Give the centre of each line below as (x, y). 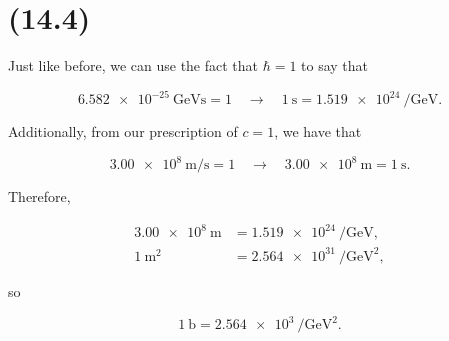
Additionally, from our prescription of (123, 131)
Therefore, (39, 196)
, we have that (318, 131)
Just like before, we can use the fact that (133, 65)
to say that (335, 65)
